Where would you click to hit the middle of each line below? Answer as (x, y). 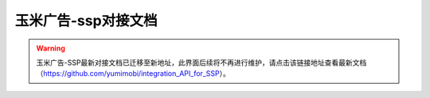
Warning (51, 48)
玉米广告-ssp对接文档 (86, 21)
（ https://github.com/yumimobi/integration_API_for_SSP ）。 (133, 73)
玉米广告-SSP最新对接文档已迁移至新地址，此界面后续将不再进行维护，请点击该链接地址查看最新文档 (201, 62)
